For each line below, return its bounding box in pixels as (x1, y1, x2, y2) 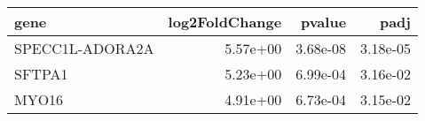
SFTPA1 (14, 64, 68, 84)
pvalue (300, 11, 347, 32)
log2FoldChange (168, 11, 282, 32)
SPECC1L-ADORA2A (14, 38, 154, 58)
